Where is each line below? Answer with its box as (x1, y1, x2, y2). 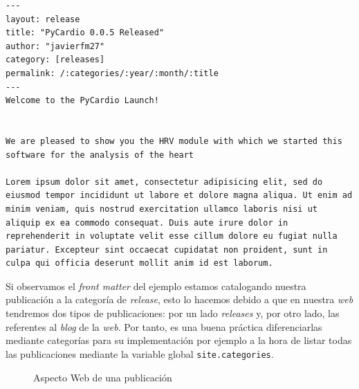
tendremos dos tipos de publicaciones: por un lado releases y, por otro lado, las (6, 306, 340, 320)
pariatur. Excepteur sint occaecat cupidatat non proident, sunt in (6, 244, 328, 255)
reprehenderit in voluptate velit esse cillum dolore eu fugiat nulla (6, 231, 338, 242)
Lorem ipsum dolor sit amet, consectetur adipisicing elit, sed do (6, 177, 323, 187)
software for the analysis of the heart (6, 150, 194, 160)
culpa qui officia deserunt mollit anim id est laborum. (6, 258, 273, 269)
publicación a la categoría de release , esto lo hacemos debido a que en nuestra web (6, 292, 353, 307)
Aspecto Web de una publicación (33, 370, 172, 384)
